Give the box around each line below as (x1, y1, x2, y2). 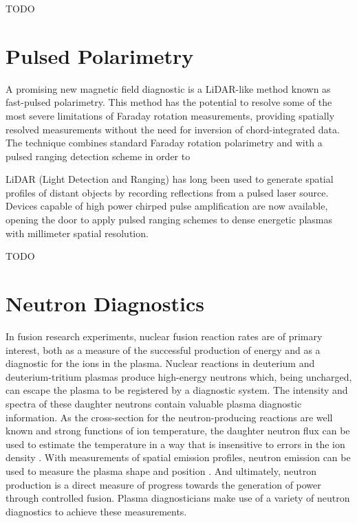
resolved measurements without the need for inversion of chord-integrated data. (6, 122, 340, 136)
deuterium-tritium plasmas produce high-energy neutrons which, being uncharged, (6, 369, 352, 383)
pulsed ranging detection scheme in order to (6, 148, 191, 163)
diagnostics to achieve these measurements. (6, 504, 187, 518)
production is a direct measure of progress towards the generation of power (6, 477, 321, 491)
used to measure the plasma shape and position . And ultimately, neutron (6, 463, 317, 478)
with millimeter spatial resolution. (6, 225, 149, 240)
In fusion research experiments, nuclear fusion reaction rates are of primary (6, 329, 323, 343)
